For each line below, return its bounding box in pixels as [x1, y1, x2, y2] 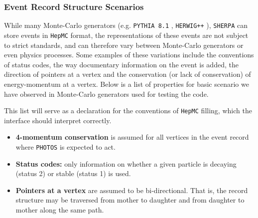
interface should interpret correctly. [4, 115, 112, 125]
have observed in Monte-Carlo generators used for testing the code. [4, 88, 209, 99]
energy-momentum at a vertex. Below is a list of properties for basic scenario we [4, 78, 249, 89]
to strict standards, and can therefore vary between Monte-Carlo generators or [4, 39, 244, 50]
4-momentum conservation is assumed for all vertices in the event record [15, 132, 249, 142]
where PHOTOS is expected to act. [15, 141, 116, 152]
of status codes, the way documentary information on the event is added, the [4, 59, 239, 69]
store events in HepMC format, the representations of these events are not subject [4, 29, 249, 40]
